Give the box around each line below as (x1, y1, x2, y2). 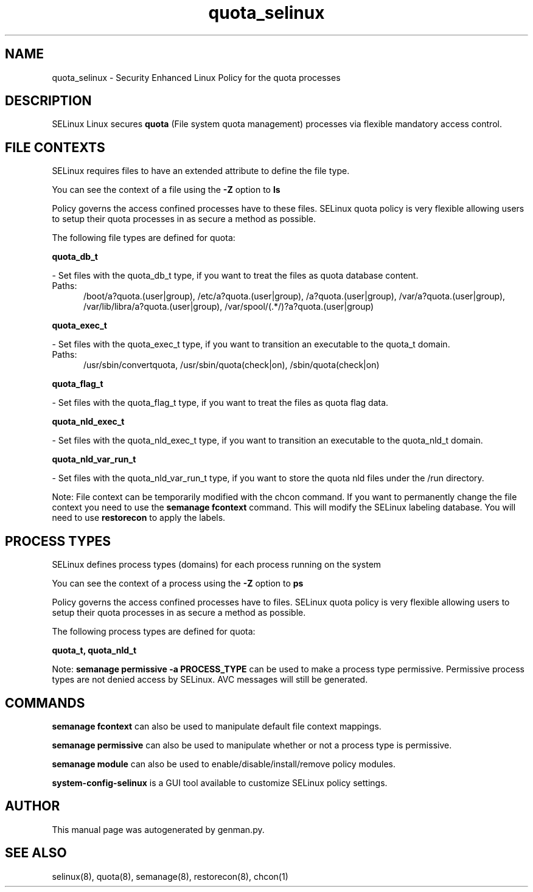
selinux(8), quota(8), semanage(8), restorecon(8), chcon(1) (52, 871, 288, 882)
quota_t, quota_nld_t (52, 645, 137, 656)
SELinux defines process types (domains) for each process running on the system (52, 559, 381, 570)
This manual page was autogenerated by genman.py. (52, 824, 265, 835)
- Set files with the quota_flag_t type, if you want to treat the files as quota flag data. (52, 397, 389, 408)
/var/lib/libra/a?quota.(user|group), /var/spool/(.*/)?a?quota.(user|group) (83, 301, 374, 312)
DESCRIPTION (5, 93, 92, 109)
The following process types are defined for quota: (52, 626, 256, 637)
